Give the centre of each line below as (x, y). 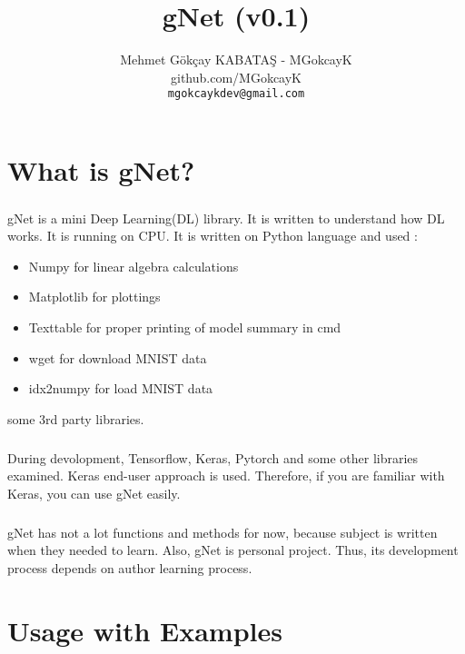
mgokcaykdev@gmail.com (236, 94)
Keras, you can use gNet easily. (94, 493)
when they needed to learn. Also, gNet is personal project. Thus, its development (233, 550)
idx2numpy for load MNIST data (121, 388)
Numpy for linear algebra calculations (134, 266)
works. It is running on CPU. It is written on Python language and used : (213, 236)
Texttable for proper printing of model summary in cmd (185, 327)
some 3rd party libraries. (76, 418)
